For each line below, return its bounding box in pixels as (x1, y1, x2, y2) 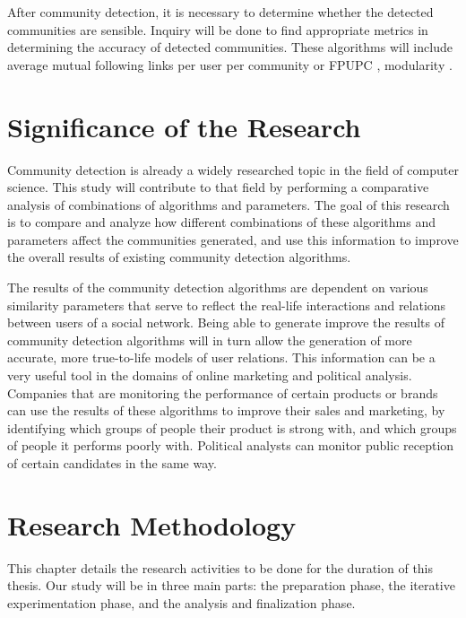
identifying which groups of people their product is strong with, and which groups (7, 418, 457, 437)
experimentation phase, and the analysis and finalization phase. (7, 593, 356, 612)
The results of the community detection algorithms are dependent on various (7, 278, 428, 297)
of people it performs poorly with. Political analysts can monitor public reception (7, 436, 454, 455)
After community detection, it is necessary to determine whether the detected (7, 3, 434, 21)
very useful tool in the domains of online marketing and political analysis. (7, 366, 412, 385)
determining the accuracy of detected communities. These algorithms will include (7, 38, 453, 57)
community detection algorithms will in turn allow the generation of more (7, 330, 412, 349)
